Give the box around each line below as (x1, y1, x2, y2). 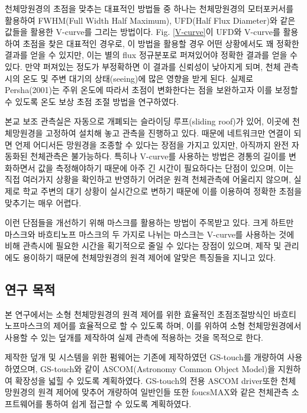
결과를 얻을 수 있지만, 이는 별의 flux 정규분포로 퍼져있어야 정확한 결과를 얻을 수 (5, 49, 298, 61)
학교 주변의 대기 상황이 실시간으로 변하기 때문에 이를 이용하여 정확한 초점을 (22, 184, 302, 197)
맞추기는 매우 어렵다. (5, 196, 82, 209)
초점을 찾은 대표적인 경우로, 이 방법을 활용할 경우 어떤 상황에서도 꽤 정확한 (22, 37, 299, 49)
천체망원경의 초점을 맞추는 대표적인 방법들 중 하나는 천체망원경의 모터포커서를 (5, 2, 294, 14)
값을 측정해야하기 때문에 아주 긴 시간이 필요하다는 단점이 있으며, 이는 (38, 161, 294, 174)
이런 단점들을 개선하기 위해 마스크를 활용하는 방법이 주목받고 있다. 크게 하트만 (5, 216, 294, 229)
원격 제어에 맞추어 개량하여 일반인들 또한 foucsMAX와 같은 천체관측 (38, 386, 289, 398)
